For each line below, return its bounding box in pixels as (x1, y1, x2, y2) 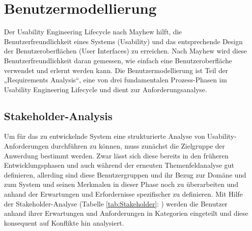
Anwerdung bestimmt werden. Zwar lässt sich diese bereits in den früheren (4, 150, 229, 160)
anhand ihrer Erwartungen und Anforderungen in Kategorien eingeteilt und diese (4, 208, 249, 218)
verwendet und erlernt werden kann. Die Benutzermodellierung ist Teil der (4, 65, 228, 75)
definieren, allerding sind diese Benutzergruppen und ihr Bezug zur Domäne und (4, 169, 246, 180)
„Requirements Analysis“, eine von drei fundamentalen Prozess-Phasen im (4, 75, 227, 85)
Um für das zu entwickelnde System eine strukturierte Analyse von (4, 131, 205, 141)
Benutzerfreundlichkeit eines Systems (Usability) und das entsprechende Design (4, 36, 243, 46)
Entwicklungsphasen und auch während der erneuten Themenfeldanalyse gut (4, 160, 234, 170)
